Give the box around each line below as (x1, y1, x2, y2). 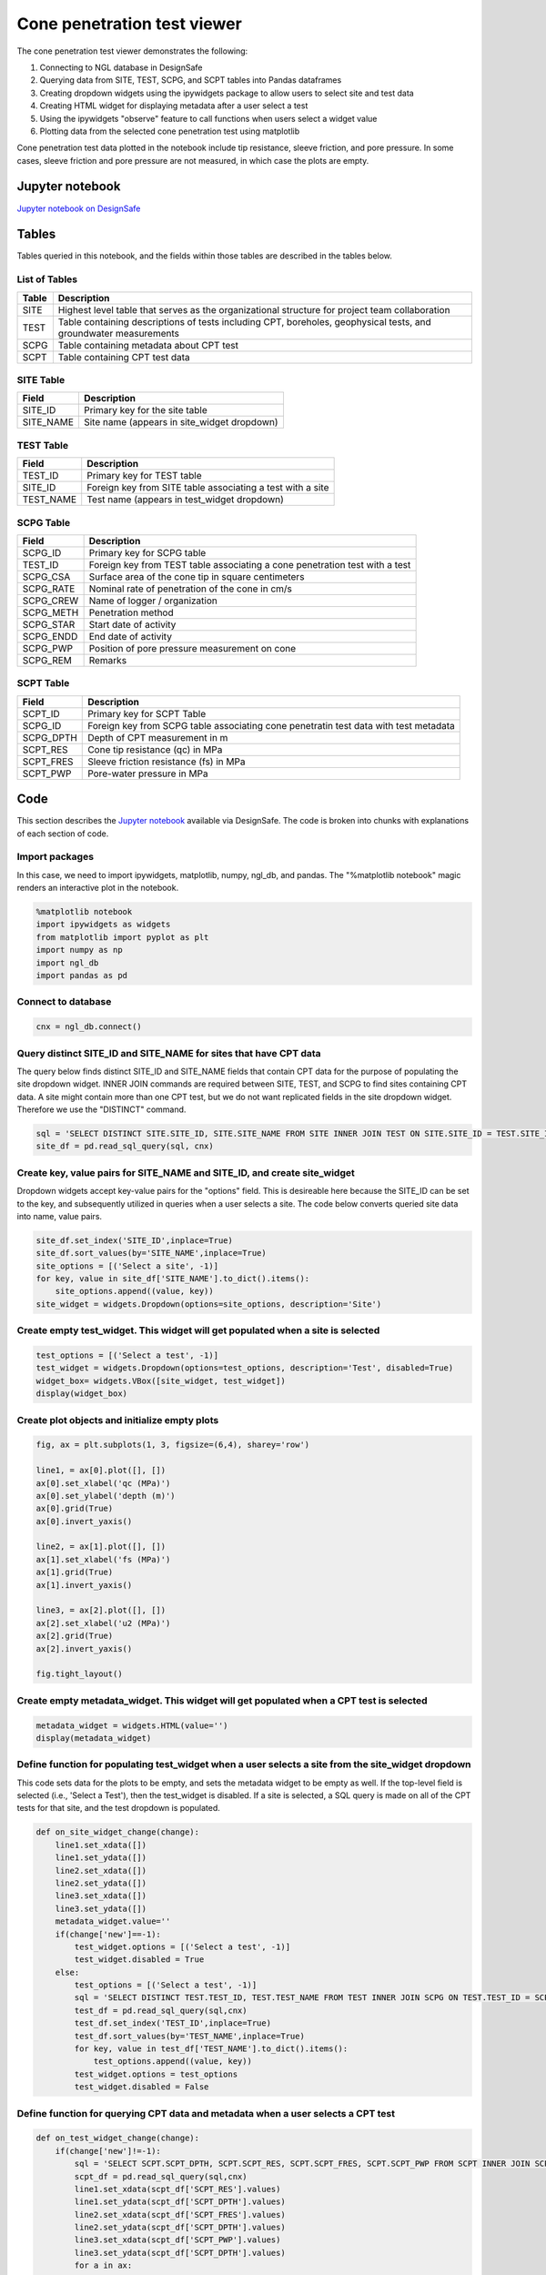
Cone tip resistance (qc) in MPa (87, 743, 223, 755)
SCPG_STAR (22, 618, 76, 631)
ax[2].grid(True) (35, 1631, 114, 1642)
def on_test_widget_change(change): (35, 2133, 200, 2143)
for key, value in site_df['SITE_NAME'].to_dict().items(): (35, 1274, 310, 1284)
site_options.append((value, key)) (55, 1286, 214, 1297)
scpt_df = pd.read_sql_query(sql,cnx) (74, 2171, 248, 2181)
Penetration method (88, 606, 175, 619)
